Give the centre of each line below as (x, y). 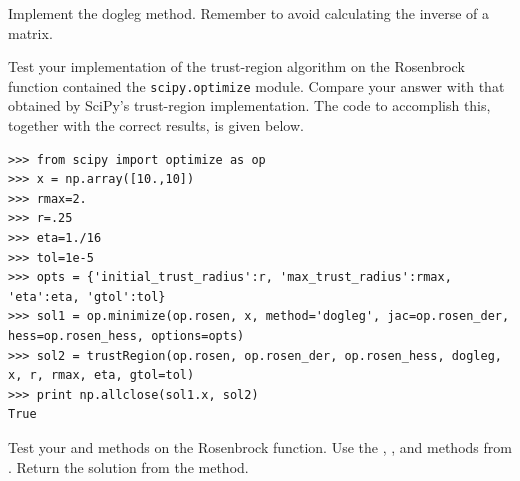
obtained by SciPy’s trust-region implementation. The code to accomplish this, (249, 105)
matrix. (30, 32)
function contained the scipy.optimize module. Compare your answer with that (256, 85)
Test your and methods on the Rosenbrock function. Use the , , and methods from (260, 446)
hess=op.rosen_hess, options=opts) (126, 335)
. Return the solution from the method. (128, 466)
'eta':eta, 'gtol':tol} (87, 296)
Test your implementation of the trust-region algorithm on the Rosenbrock (236, 66)
